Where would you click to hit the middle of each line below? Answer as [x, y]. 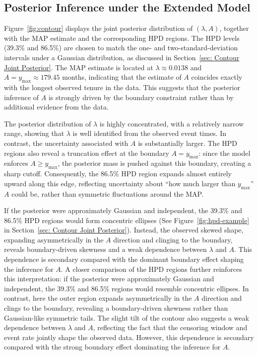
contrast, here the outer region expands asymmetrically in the [98, 298]
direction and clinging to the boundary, [173, 239]
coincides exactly [217, 77]
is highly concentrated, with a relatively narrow [172, 123]
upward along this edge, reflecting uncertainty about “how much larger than [120, 183]
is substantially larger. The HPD [188, 143]
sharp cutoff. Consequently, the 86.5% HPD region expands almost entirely [118, 174]
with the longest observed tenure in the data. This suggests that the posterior [122, 87]
